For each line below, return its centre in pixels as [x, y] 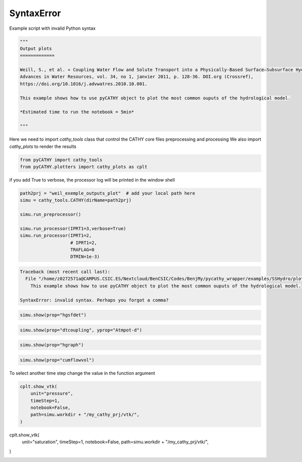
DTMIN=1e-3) [85, 257]
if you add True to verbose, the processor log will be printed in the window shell [92, 180]
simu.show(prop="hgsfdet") [53, 315]
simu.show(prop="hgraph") [52, 345]
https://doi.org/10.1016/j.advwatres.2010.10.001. [84, 84]
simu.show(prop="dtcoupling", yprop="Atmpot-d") [81, 330]
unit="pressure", [52, 394]
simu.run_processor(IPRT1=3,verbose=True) [73, 228]
